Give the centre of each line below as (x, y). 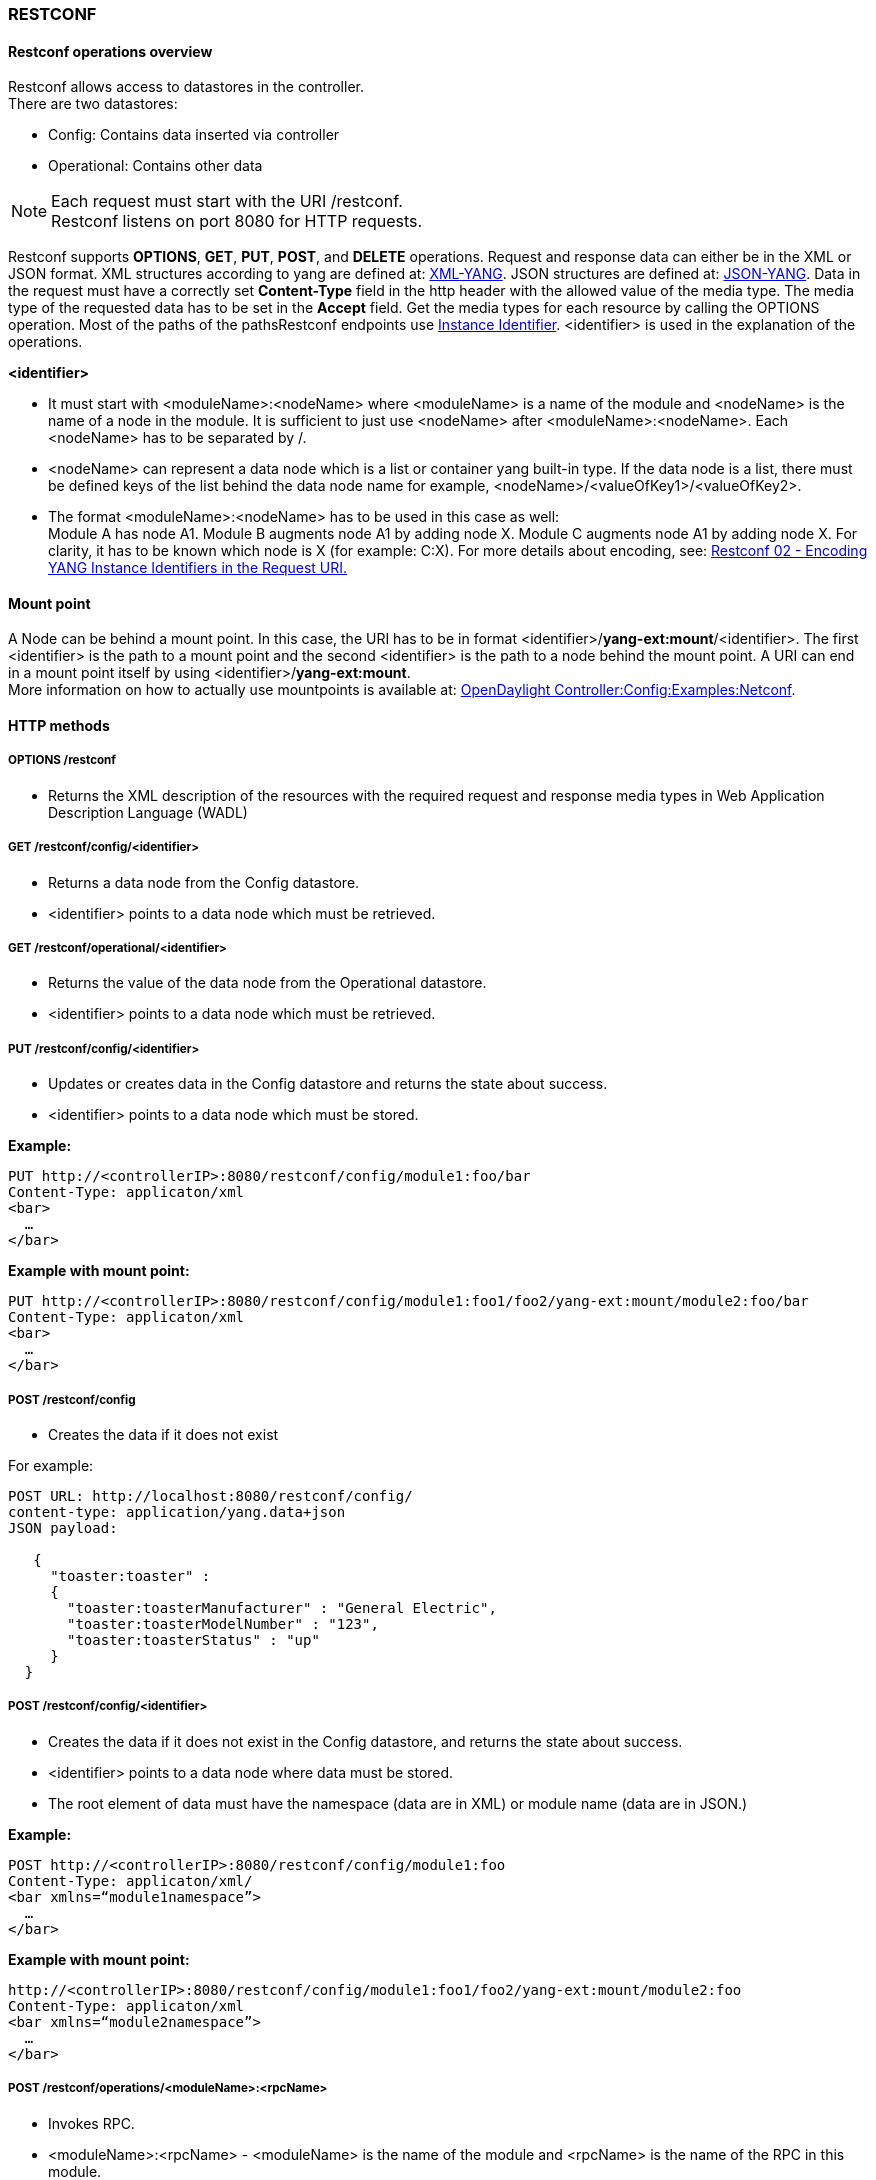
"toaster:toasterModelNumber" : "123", (223, 1623)
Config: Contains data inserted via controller (194, 135)
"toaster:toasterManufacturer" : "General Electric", (282, 1607)
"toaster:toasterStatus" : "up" (193, 1639)
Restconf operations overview (110, 51)
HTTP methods (59, 726)
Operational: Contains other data (155, 166)
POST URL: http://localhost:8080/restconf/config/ (210, 1495)
